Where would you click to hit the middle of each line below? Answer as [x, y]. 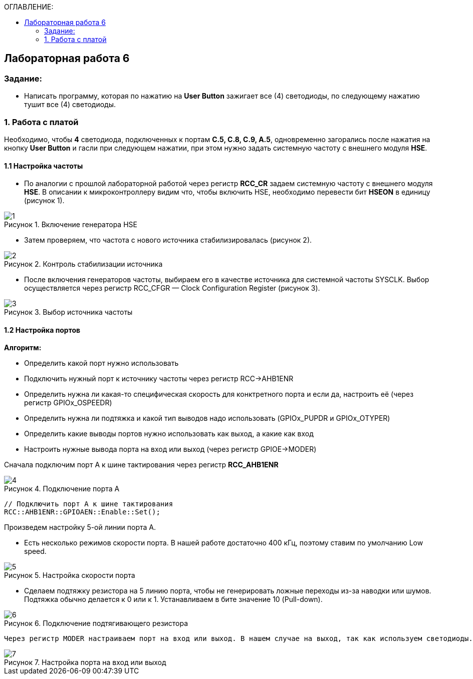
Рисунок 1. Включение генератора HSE [71, 225]
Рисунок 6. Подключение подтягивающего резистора [96, 623]
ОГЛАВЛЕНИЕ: [29, 7]
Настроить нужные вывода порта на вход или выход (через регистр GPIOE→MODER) [170, 449]
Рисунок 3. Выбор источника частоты [68, 312]
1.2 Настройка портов [42, 330]
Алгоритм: [23, 348]
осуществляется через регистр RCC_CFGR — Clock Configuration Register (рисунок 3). [172, 288]
